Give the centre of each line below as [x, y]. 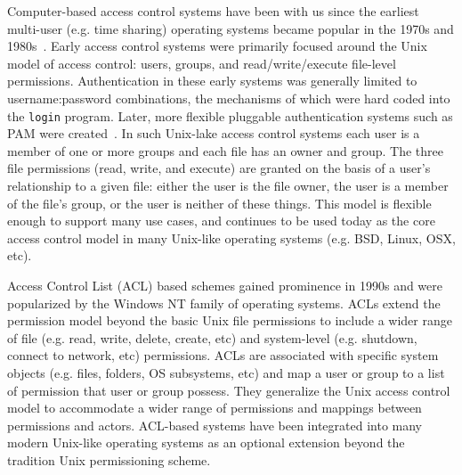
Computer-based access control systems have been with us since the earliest [213, 11]
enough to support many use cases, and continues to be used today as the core [221, 221]
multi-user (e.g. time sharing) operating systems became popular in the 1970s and [231, 28]
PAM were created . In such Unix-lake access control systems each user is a [214, 133]
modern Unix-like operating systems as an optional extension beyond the [206, 442]
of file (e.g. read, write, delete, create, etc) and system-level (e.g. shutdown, [212, 337]
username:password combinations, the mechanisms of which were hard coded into [229, 98]
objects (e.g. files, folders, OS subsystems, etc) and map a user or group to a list [226, 372]
